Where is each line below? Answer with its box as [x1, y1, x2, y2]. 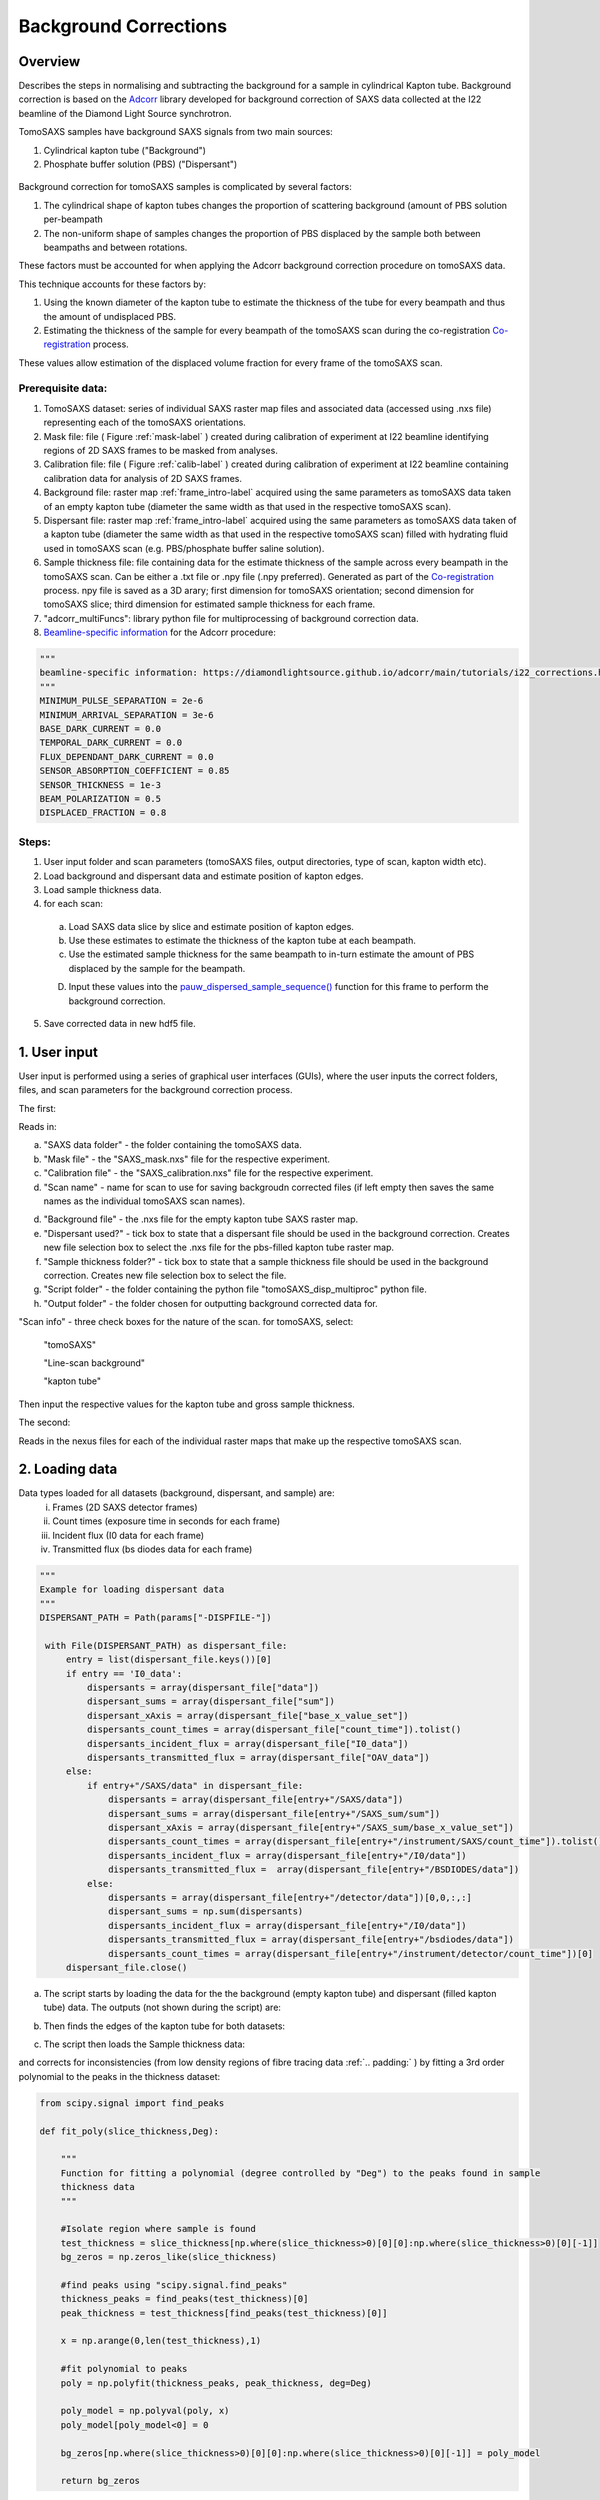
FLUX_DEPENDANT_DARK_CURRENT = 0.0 [39, 751, 214, 762]
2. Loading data [18, 1461, 118, 1478]
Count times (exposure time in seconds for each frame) [52, 1515, 281, 1527]
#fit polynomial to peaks [60, 2363, 188, 2375]
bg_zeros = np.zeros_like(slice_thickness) [60, 2251, 277, 2263]
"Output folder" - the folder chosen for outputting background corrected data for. [43, 1297, 379, 1309]
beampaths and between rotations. [43, 241, 188, 253]
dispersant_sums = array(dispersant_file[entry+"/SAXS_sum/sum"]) [108, 1808, 441, 1819]
